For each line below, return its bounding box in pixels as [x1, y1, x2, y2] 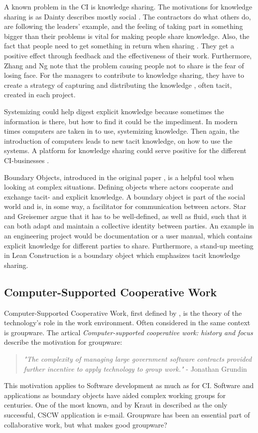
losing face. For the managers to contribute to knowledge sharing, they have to [4, 70, 245, 80]
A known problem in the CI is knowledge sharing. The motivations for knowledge [4, 1, 253, 11]
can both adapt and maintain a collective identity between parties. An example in [4, 220, 254, 231]
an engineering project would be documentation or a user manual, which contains [4, 230, 253, 241]
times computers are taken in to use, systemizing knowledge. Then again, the [4, 126, 240, 136]
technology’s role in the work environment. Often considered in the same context [4, 317, 251, 328]
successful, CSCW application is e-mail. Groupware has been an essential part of [4, 409, 250, 420]
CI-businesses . [4, 155, 49, 165]
